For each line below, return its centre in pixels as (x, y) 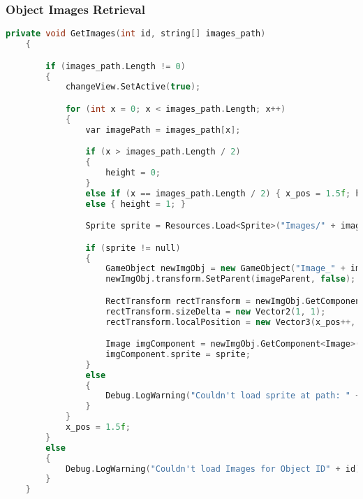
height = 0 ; (133, 172)
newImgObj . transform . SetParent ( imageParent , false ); (231, 279)
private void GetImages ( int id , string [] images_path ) (136, 34)
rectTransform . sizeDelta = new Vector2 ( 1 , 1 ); (216, 311)
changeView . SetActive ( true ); (133, 87)
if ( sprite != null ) (133, 248)
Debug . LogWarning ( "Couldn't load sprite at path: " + (233, 396)
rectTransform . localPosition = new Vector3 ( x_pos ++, (231, 322)
